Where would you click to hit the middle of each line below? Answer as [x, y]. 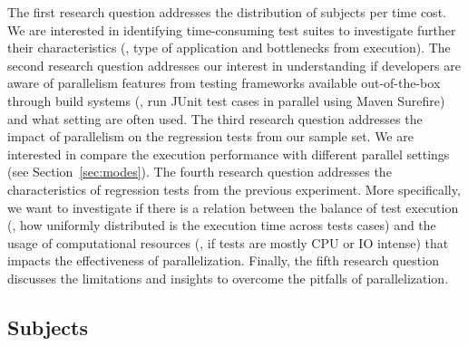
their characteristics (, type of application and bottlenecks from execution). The [229, 48]
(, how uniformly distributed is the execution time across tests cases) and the [222, 225]
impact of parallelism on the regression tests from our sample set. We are [210, 136]
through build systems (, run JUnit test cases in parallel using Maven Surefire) [226, 100]
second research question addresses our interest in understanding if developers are [234, 65]
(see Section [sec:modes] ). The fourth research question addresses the [200, 172]
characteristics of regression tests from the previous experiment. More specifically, [234, 189]
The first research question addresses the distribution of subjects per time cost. [227, 12]
